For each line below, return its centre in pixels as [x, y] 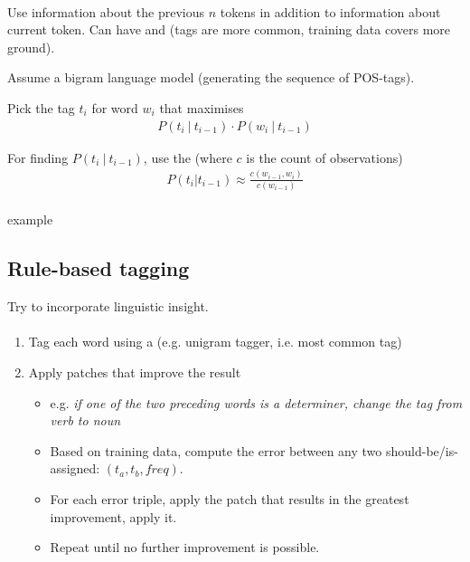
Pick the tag [41, 107]
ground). [31, 47]
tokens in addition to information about [330, 11]
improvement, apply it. [113, 516]
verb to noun [85, 420]
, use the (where [188, 157]
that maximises [202, 107]
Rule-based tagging [99, 268]
